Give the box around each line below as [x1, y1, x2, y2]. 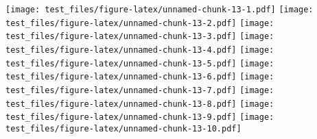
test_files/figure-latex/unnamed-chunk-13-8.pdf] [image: [5, 99, 274, 109]
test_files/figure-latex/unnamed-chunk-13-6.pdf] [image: [5, 72, 274, 82]
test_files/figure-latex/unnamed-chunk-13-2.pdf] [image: [5, 18, 274, 28]
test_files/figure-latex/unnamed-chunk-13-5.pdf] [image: [5, 58, 274, 68]
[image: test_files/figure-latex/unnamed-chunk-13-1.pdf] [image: [5, 5, 314, 14]
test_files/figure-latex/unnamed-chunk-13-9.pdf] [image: [5, 112, 274, 123]
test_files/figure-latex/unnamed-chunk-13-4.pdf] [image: [5, 45, 274, 55]
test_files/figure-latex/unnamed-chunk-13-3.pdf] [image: [5, 31, 274, 42]
